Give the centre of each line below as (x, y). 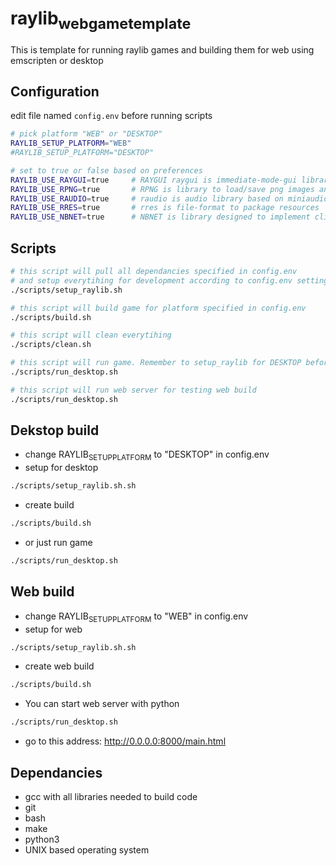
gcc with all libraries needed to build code (111, 796)
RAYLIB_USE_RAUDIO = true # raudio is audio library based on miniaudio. (171, 198)
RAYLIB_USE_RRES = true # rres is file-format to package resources (165, 208)
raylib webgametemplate (101, 20)
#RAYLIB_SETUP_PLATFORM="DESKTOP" (82, 153)
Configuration (55, 91)
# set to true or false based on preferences (106, 170)
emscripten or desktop (57, 60)
